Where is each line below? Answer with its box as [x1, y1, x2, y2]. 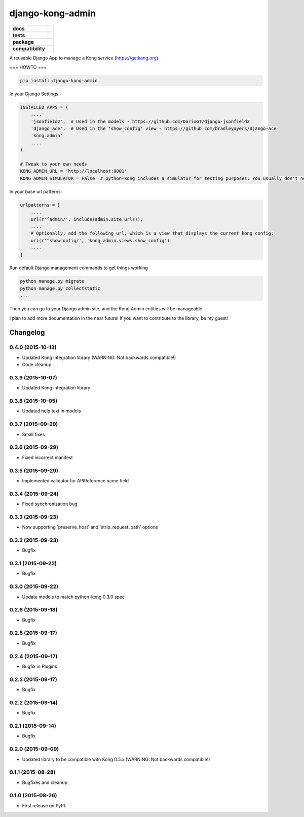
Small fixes [22, 431, 45, 437]
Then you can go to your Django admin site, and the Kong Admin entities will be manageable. [9, 306, 204, 312]
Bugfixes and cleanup [22, 779, 68, 786]
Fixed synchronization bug [22, 501, 78, 507]
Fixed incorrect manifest [22, 454, 73, 461]
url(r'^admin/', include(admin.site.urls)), [30, 216, 143, 222]
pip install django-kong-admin [20, 78, 98, 83]
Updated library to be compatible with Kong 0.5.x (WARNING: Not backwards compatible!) [22, 756, 210, 762]
